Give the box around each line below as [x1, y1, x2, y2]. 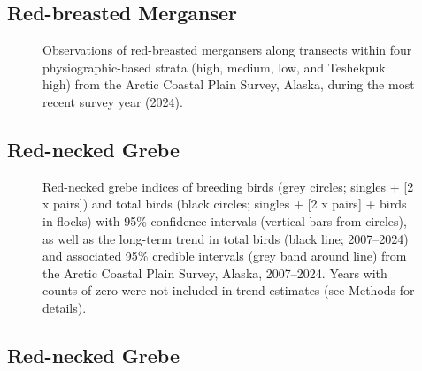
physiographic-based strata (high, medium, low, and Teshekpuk [42, 57, 386, 76]
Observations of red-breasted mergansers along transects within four [42, 41, 412, 59]
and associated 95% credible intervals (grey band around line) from [42, 246, 407, 265]
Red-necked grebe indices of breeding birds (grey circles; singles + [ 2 [42, 177, 414, 195]
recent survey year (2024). [42, 92, 183, 110]
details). [42, 298, 87, 316]
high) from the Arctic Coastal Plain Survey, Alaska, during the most [42, 75, 415, 94]
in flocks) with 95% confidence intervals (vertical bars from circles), [42, 211, 407, 230]
